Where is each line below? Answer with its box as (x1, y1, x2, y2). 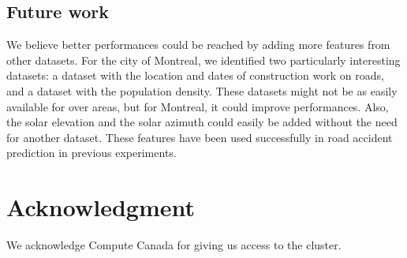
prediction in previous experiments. (6, 144, 177, 161)
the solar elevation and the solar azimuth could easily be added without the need (6, 114, 398, 130)
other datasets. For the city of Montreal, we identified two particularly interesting (6, 51, 401, 68)
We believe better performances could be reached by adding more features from (6, 36, 390, 53)
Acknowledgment (6, 191, 195, 223)
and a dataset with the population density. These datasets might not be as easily (6, 82, 398, 99)
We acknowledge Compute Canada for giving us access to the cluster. (6, 237, 342, 253)
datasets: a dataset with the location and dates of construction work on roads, (6, 67, 384, 84)
